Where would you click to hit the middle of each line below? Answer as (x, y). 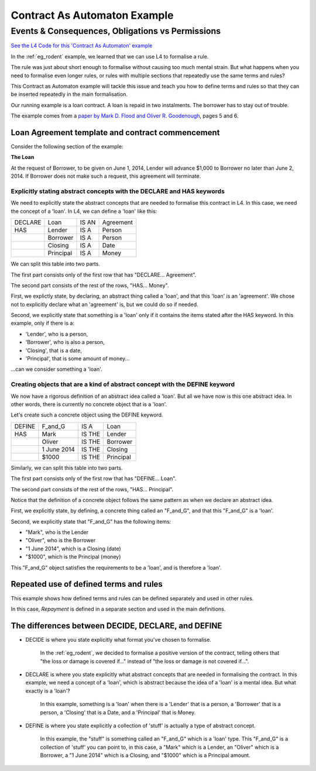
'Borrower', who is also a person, (65, 342)
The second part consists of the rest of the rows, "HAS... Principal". (92, 489)
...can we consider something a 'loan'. (56, 369)
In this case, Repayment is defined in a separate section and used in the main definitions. (118, 609)
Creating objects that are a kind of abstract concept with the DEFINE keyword (123, 384)
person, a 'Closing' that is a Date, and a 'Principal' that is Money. (118, 712)
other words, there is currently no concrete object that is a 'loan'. (89, 404)
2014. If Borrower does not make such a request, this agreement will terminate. (106, 176)
